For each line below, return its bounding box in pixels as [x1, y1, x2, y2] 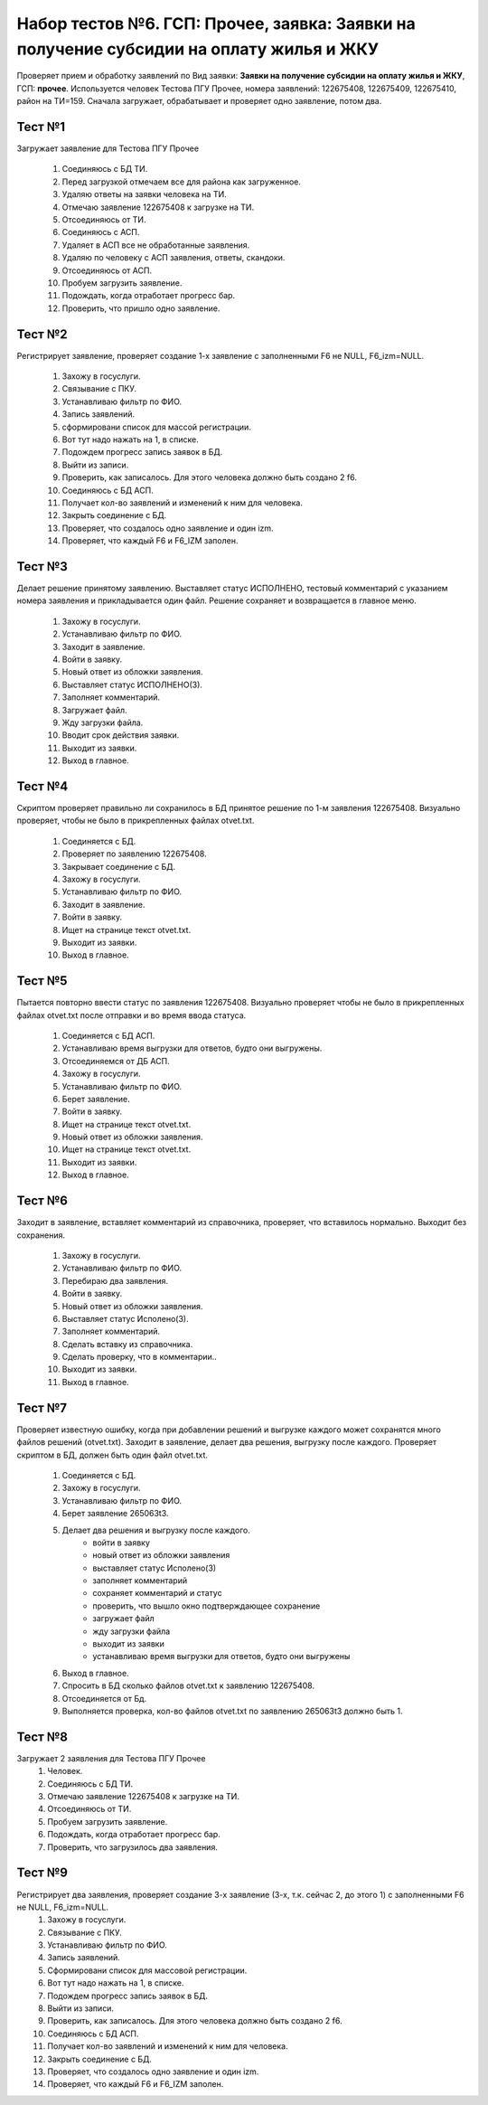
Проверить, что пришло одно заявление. [61, 303, 221, 314]
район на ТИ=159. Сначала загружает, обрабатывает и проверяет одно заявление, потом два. [16, 96, 382, 107]
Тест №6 [16, 1194, 68, 1209]
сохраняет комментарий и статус [92, 1588, 222, 1599]
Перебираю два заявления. [61, 1275, 169, 1286]
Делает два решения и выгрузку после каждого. [61, 1524, 250, 1535]
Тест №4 [16, 779, 69, 794]
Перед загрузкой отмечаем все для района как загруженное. [61, 176, 302, 187]
